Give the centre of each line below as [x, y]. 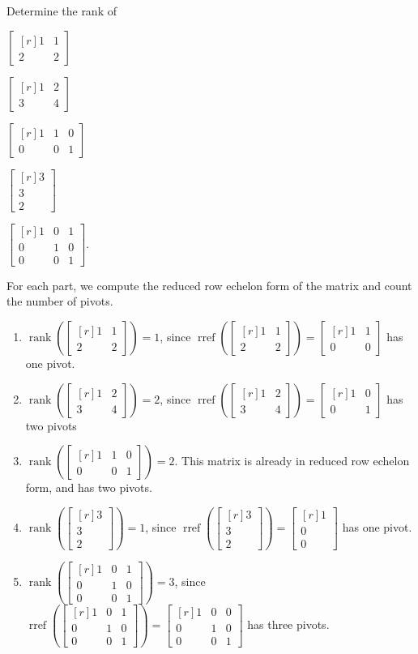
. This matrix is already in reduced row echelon [292, 461]
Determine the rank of [62, 11]
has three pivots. [288, 624]
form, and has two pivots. [89, 487]
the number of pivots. [60, 301]
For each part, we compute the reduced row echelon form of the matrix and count [209, 285]
